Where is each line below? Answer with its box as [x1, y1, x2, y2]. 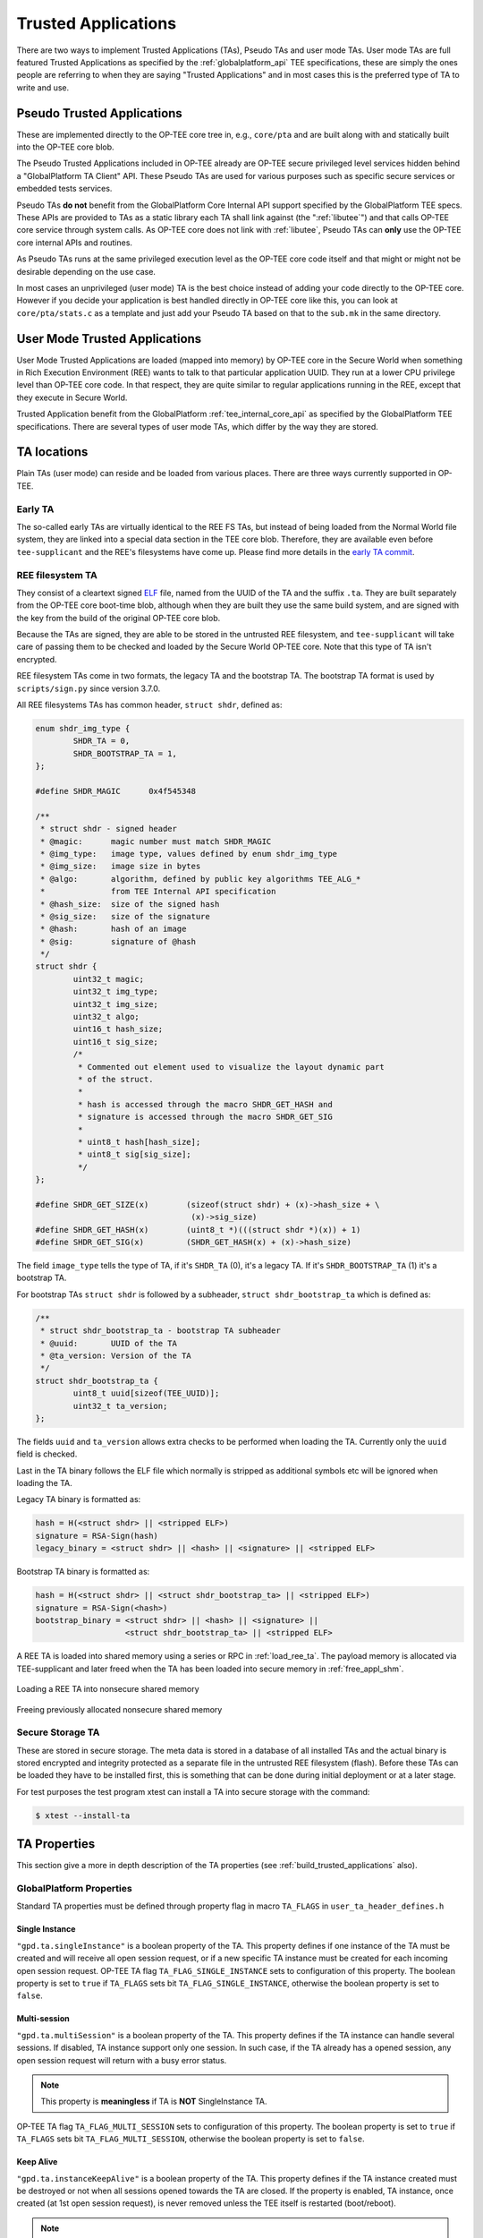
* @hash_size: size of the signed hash [40, 899, 220, 909]
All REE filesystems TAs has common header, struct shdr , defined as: [16, 699, 283, 711]
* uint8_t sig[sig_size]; [77, 1149, 191, 1159]
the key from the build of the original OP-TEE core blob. [16, 612, 221, 623]
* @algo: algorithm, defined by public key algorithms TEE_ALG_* [40, 874, 361, 884]
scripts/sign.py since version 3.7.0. [16, 683, 161, 694]
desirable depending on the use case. [16, 266, 157, 277]
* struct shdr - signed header [40, 824, 178, 834]
